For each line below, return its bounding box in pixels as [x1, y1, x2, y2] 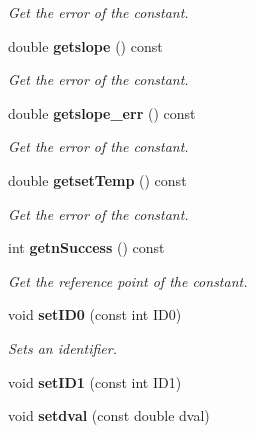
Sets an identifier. [8, 337, 117, 358]
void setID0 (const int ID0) [8, 304, 182, 325]
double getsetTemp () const [8, 169, 187, 190]
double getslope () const [8, 35, 163, 56]
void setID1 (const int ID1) [8, 371, 182, 392]
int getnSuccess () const [8, 237, 165, 258]
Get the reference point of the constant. [8, 270, 248, 291]
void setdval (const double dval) [8, 405, 210, 426]
